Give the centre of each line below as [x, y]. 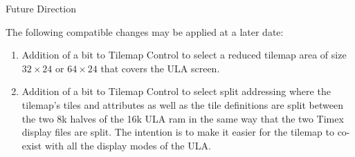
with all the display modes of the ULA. [128, 145]
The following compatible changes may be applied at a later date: [145, 31]
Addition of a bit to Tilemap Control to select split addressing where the [176, 91]
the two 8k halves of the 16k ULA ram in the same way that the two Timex [183, 118]
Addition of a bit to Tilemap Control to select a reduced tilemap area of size [184, 55]
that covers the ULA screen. [160, 68]
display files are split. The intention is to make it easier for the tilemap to [178, 132]
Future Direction [41, 8]
